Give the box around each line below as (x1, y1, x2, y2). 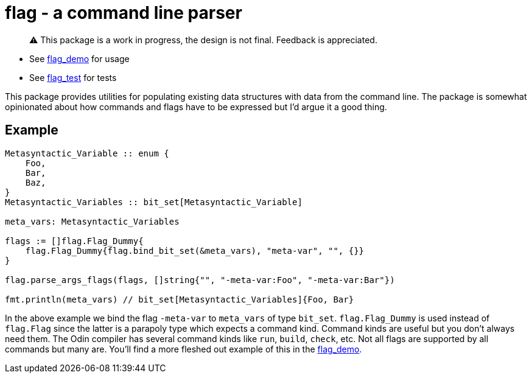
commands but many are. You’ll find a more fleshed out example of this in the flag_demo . (5, 343, 362, 354)
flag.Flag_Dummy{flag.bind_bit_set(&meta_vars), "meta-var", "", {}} (25, 245, 365, 256)
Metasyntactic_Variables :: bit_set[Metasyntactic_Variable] (5, 197, 303, 207)
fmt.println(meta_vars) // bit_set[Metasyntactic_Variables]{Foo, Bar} (5, 294, 354, 304)
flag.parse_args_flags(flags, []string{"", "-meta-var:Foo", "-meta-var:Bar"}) (5, 275, 395, 285)
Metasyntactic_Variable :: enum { (5, 148, 169, 158)
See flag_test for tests (29, 72, 117, 83)
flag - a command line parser (5, 2, 242, 23)
